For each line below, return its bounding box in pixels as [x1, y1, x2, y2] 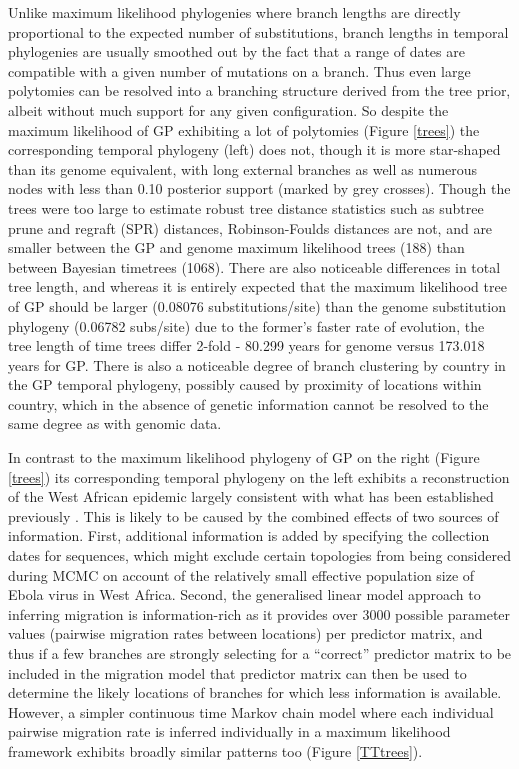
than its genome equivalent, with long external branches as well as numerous [8, 158, 478, 179]
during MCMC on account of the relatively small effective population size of [8, 564, 475, 585]
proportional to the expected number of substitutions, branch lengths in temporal [8, 21, 509, 42]
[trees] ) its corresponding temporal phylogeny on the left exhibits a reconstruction [8, 466, 510, 487]
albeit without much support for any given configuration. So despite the [8, 99, 449, 120]
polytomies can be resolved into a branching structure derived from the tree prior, [8, 80, 511, 101]
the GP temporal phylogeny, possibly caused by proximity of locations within [8, 374, 482, 395]
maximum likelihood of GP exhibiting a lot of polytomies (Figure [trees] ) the [8, 119, 480, 140]
